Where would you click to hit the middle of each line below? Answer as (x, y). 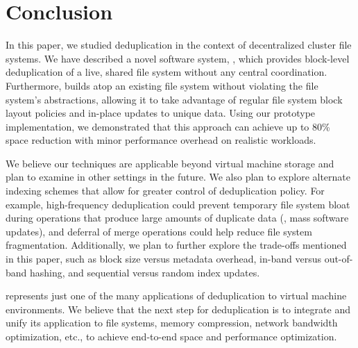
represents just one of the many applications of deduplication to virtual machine (176, 296)
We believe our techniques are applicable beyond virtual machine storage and (170, 163)
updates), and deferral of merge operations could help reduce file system (159, 231)
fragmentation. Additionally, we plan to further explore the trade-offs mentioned (176, 245)
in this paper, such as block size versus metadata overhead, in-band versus (163, 259)
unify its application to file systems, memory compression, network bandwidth (172, 323)
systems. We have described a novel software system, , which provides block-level (178, 58)
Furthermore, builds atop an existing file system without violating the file (162, 85)
